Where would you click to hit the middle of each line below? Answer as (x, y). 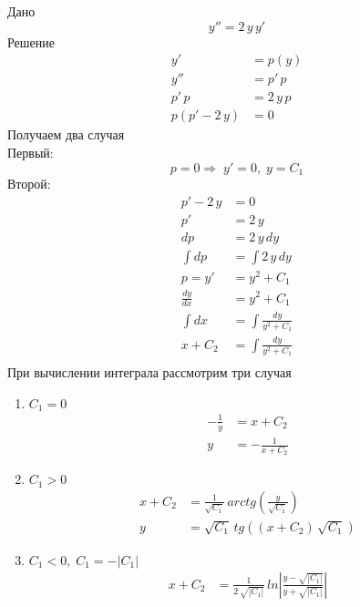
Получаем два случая (66, 134)
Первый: (31, 152)
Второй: (29, 183)
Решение (31, 41)
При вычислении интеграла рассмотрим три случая (149, 372)
